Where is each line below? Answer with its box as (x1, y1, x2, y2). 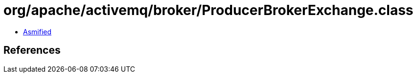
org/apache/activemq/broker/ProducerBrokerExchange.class (3, 2, 414, 18)
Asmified (23, 27, 52, 36)
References (3, 44, 61, 57)
